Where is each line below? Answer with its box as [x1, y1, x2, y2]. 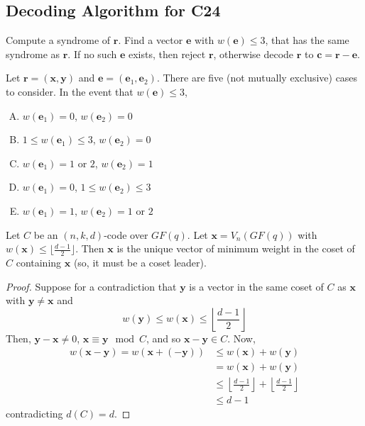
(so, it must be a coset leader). [73, 254, 207, 269]
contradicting [6, 406, 63, 421]
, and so [146, 330, 181, 345]
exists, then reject [128, 46, 206, 61]
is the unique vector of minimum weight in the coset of [116, 241, 355, 256]
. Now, [227, 330, 256, 345]
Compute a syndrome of [6, 33, 111, 47]
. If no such [67, 46, 117, 61]
